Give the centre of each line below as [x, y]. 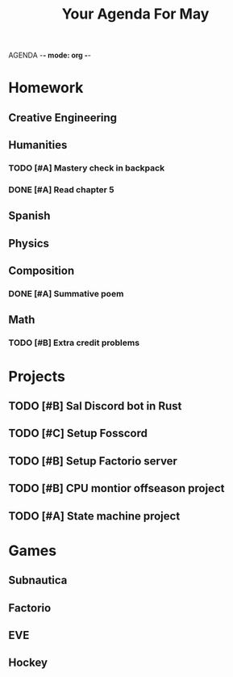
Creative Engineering [63, 118]
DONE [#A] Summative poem [66, 294]
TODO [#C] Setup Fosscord [78, 433]
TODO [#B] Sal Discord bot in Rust [95, 406]
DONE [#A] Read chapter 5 [61, 189]
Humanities [38, 145]
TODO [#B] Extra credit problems [74, 343]
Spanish [29, 216]
